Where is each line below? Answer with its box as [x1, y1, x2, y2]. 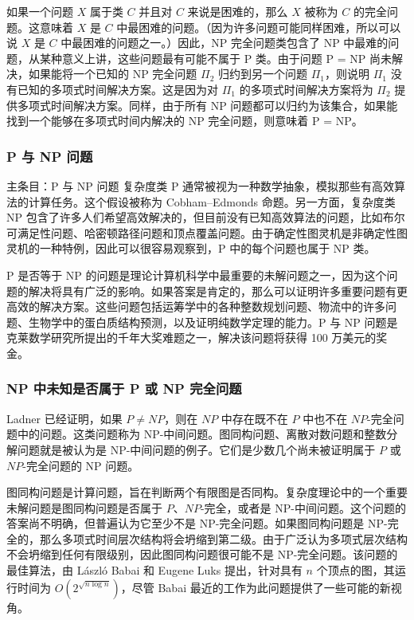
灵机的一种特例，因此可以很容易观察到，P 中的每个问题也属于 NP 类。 [6, 240, 376, 257]
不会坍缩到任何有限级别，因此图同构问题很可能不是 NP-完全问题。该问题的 [6, 546, 398, 563]
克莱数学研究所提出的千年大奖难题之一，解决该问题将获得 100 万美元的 [6, 329, 377, 346]
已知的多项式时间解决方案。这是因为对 [17, 80, 218, 97]
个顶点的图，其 [316, 562, 395, 579]
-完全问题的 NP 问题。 [22, 457, 139, 473]
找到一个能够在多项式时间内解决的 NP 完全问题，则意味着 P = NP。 [6, 112, 363, 129]
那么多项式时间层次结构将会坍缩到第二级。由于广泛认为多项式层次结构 [39, 530, 408, 547]
